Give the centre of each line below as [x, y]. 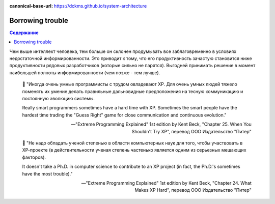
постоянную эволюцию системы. [59, 99]
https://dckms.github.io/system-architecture [100, 6]
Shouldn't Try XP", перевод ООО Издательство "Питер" [191, 131]
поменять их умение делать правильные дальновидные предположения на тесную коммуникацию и [133, 91]
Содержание [24, 33]
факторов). [34, 157]
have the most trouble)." [47, 173]
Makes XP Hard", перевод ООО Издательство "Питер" [193, 190]
